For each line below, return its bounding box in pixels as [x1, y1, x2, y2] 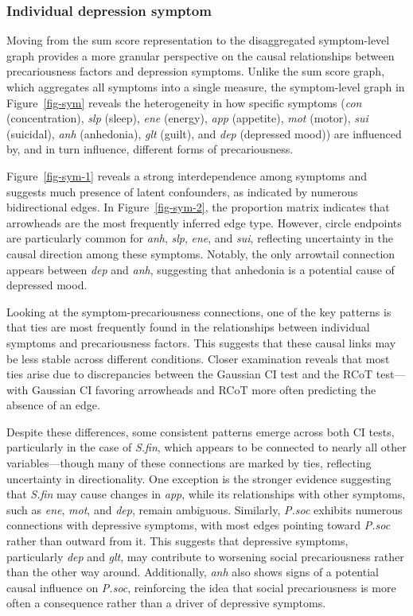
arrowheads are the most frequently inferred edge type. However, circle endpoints [6, 214, 402, 231]
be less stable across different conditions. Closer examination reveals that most [6, 350, 390, 366]
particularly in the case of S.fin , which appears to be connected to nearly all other [6, 439, 407, 455]
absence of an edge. [6, 397, 100, 413]
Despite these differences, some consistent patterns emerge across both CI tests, [6, 423, 395, 440]
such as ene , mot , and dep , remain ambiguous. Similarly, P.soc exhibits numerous [6, 501, 403, 517]
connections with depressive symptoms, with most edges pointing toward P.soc [6, 517, 391, 533]
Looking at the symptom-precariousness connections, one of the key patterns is [6, 303, 392, 320]
